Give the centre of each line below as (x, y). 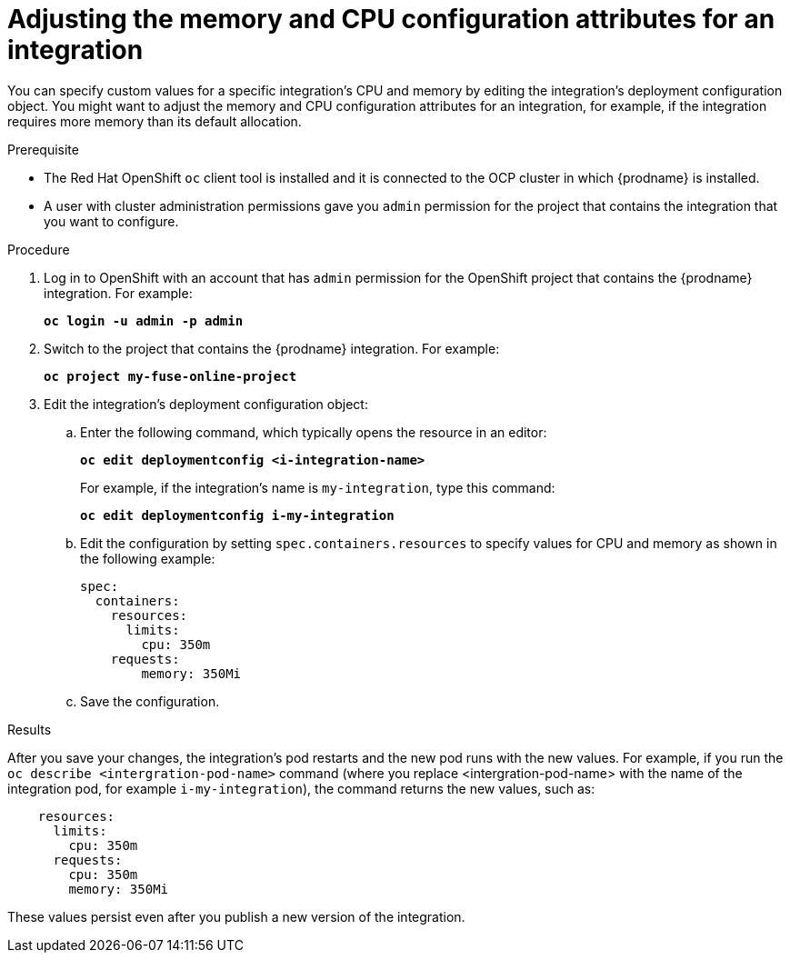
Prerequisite (43, 149)
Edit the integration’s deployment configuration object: (206, 404)
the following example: (148, 558)
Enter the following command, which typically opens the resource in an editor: (314, 432)
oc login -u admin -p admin (144, 320)
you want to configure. (111, 221)
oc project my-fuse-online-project (170, 376)
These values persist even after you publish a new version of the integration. (236, 916)
